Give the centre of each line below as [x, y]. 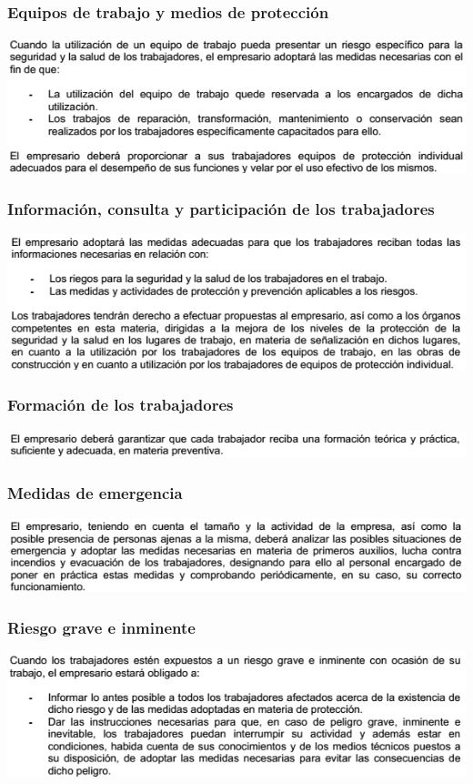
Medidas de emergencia [95, 492]
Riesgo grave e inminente [101, 627]
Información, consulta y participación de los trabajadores [221, 208]
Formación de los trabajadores [121, 405]
